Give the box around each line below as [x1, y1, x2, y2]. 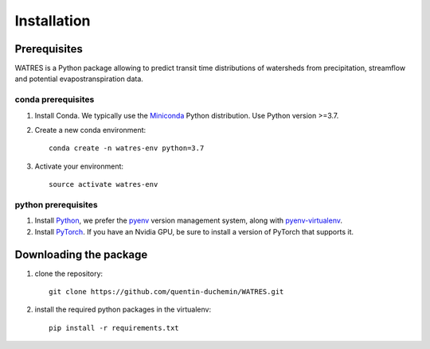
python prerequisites [14, 199, 99, 210]
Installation [14, 12, 91, 29]
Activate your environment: [34, 161, 123, 171]
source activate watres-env [49, 180, 158, 189]
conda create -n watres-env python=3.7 [49, 144, 205, 153]
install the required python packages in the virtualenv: [34, 304, 211, 314]
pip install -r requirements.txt [49, 323, 179, 332]
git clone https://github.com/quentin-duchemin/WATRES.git [49, 287, 284, 296]
